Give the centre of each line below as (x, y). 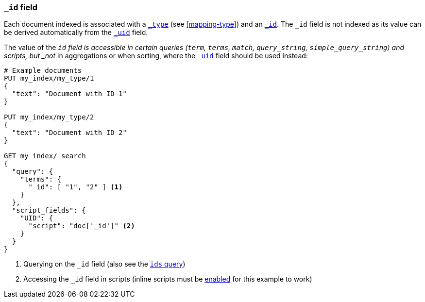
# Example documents (43, 71)
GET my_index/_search (45, 156)
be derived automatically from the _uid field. (76, 33)
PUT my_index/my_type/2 (49, 117)
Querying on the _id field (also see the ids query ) (104, 264)
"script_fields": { (49, 210)
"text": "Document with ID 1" (69, 94)
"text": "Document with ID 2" (69, 133)
